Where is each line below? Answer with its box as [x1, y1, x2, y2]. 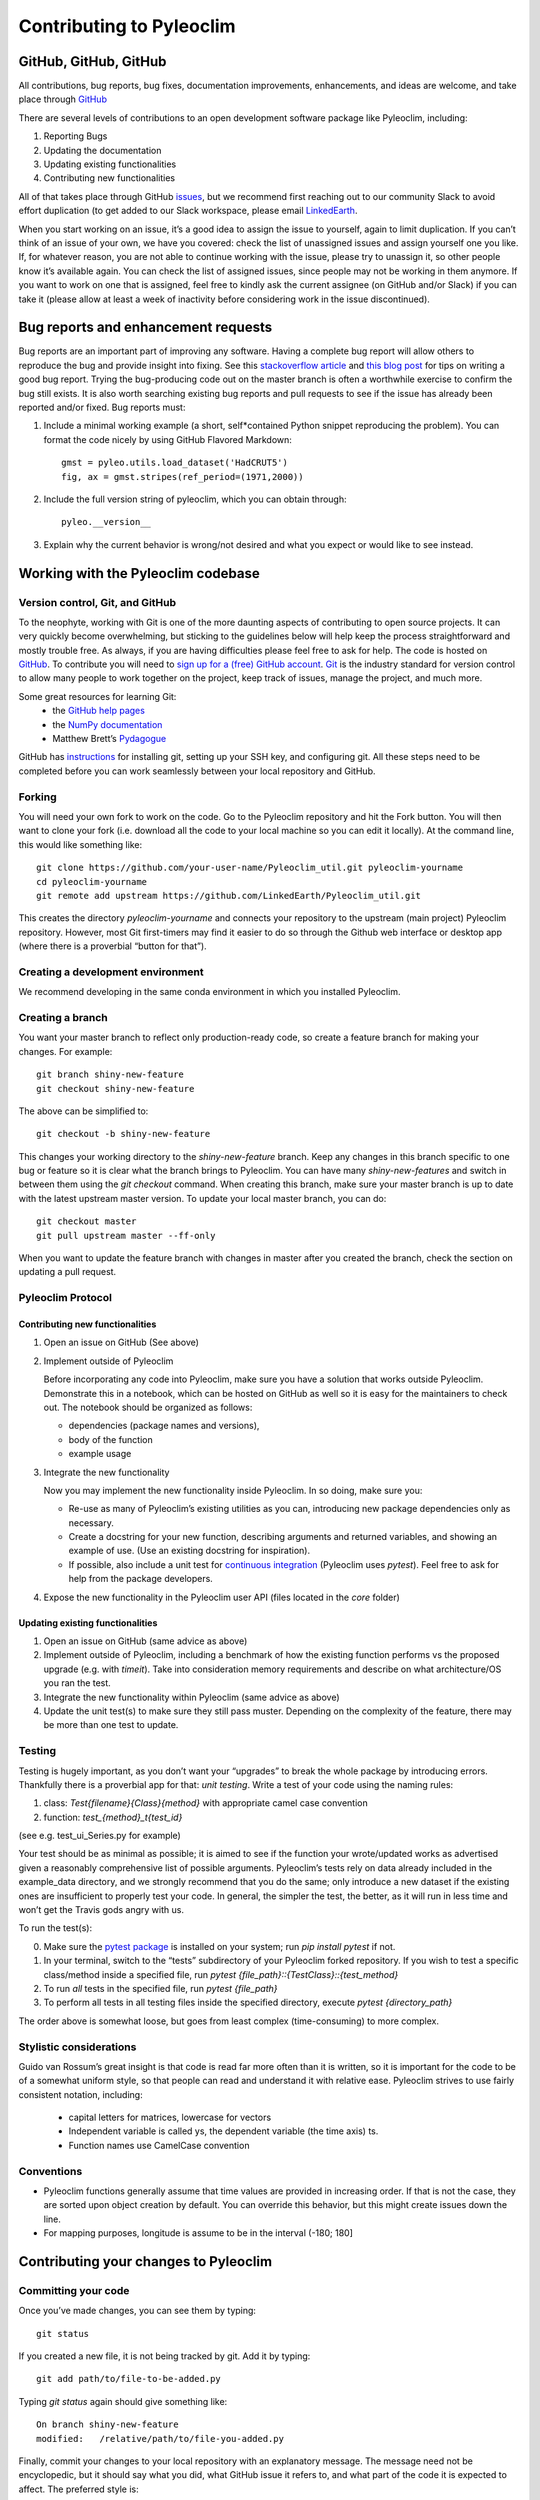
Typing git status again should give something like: [18, 2395, 228, 2407]
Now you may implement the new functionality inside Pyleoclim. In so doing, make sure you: [43, 1484, 423, 1496]
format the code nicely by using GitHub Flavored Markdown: [43, 433, 292, 445]
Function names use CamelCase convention [68, 2139, 250, 2151]
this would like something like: [18, 838, 143, 850]
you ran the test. [43, 1677, 112, 1689]
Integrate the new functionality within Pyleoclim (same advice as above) [43, 1691, 340, 1703]
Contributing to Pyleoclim [18, 15, 236, 37]
